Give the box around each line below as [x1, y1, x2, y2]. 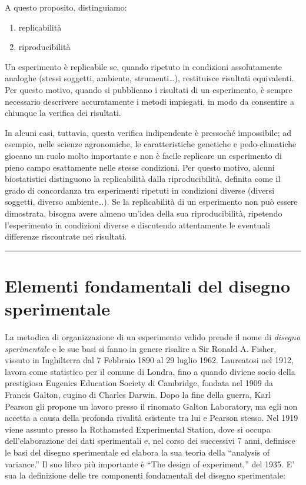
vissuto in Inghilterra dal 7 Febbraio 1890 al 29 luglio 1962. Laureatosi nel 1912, [5, 354, 294, 366]
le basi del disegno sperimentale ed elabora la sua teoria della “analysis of [5, 446, 270, 458]
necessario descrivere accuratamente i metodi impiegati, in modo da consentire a [5, 95, 294, 107]
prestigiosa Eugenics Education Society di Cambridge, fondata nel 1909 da [5, 377, 274, 389]
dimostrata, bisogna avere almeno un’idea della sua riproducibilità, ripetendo [5, 207, 282, 219]
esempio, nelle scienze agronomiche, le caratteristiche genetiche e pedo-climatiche [5, 138, 297, 150]
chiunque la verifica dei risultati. [5, 107, 121, 119]
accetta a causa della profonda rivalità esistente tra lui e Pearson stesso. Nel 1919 [5, 411, 298, 424]
